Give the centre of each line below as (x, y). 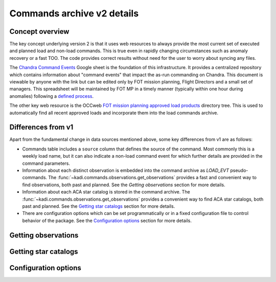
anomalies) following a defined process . (52, 96)
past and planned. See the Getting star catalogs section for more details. (99, 206)
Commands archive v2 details (74, 13)
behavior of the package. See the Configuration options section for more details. (107, 221)
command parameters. (46, 163)
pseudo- (239, 170)
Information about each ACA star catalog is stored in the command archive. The (106, 192)
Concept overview (39, 31)
